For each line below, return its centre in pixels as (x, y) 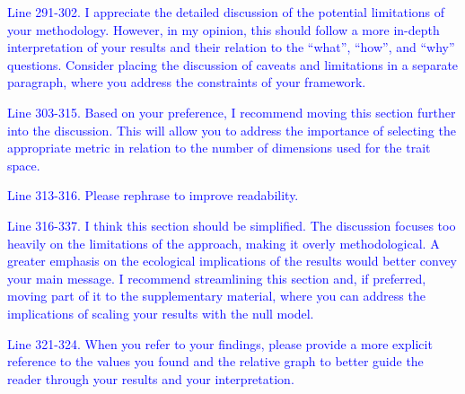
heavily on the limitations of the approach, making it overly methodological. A (224, 243)
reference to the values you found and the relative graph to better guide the (215, 361)
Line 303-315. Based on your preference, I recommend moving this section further (232, 112)
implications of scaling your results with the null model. (161, 313)
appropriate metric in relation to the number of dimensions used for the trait (219, 148)
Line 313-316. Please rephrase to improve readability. (153, 195)
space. (24, 165)
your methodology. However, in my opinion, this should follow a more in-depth (224, 29)
